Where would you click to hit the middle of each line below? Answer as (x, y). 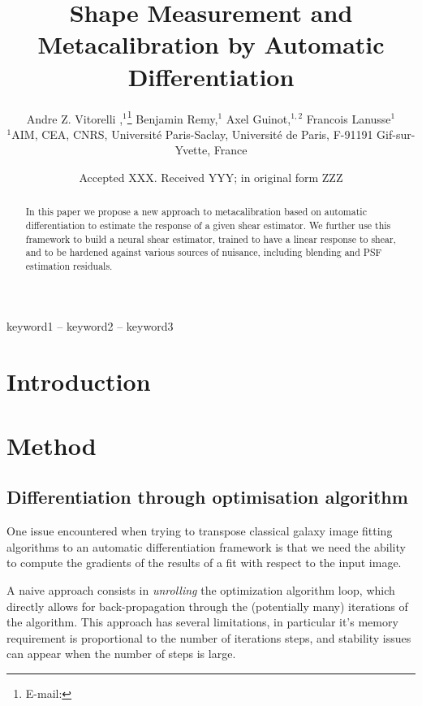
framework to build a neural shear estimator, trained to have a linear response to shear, (211, 238)
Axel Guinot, (258, 118)
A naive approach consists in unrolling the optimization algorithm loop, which (201, 589)
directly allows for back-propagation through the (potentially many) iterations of (207, 606)
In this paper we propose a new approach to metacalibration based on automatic (196, 212)
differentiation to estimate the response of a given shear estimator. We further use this (208, 225)
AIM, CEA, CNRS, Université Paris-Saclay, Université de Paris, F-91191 (192, 134)
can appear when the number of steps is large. (121, 654)
